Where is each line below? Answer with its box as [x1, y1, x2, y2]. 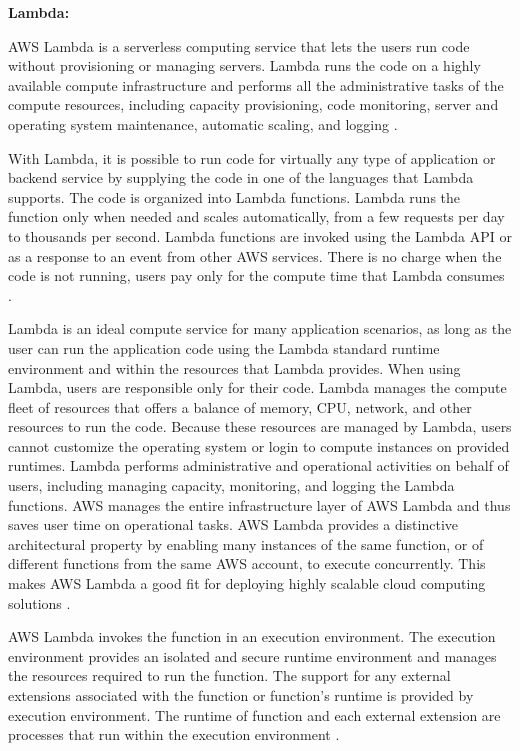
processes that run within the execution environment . [8, 724, 340, 745]
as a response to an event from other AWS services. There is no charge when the [8, 245, 502, 266]
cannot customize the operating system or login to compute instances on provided [8, 435, 510, 456]
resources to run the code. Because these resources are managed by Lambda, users [8, 416, 512, 437]
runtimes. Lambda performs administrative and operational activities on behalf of [8, 455, 509, 476]
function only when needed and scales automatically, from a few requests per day [8, 206, 505, 227]
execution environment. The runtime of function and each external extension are [8, 704, 501, 725]
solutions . [8, 592, 71, 613]
